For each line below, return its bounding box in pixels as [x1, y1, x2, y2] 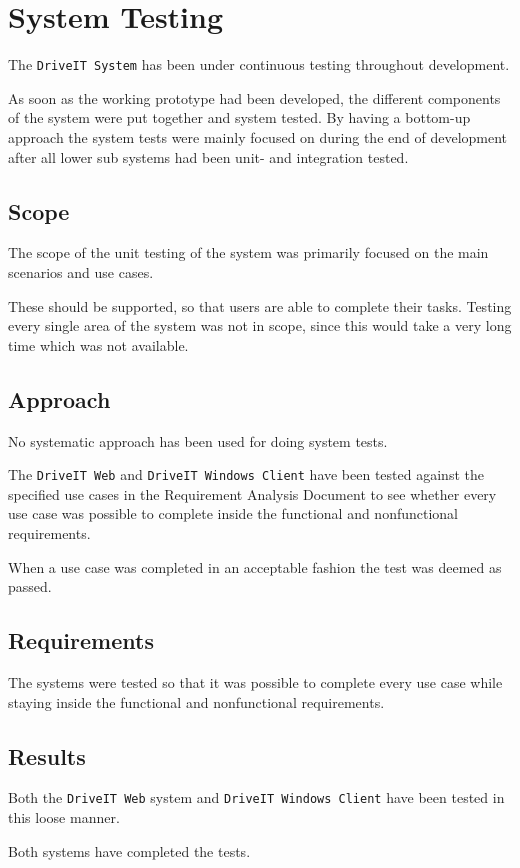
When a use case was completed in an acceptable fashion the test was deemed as [8, 556, 502, 577]
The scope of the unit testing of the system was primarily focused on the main [8, 242, 489, 263]
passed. [8, 576, 52, 597]
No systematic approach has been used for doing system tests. [8, 430, 388, 451]
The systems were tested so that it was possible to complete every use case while [8, 671, 503, 692]
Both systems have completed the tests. [8, 840, 251, 861]
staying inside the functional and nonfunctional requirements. [8, 691, 385, 712]
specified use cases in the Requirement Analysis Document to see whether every [8, 483, 497, 504]
